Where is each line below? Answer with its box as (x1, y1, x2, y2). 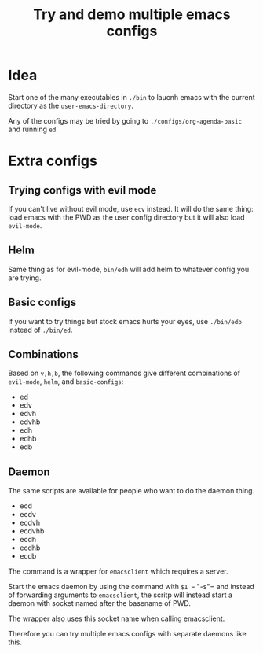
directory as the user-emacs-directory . (8, 101, 133, 110)
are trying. (8, 273, 42, 282)
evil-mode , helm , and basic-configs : (8, 377, 124, 386)
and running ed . (8, 124, 59, 134)
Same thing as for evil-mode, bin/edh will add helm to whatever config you (8, 264, 250, 274)
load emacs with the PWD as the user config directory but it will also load (8, 212, 245, 222)
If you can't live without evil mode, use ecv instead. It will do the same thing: (8, 204, 254, 213)
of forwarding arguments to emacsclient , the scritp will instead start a (8, 590, 233, 600)
